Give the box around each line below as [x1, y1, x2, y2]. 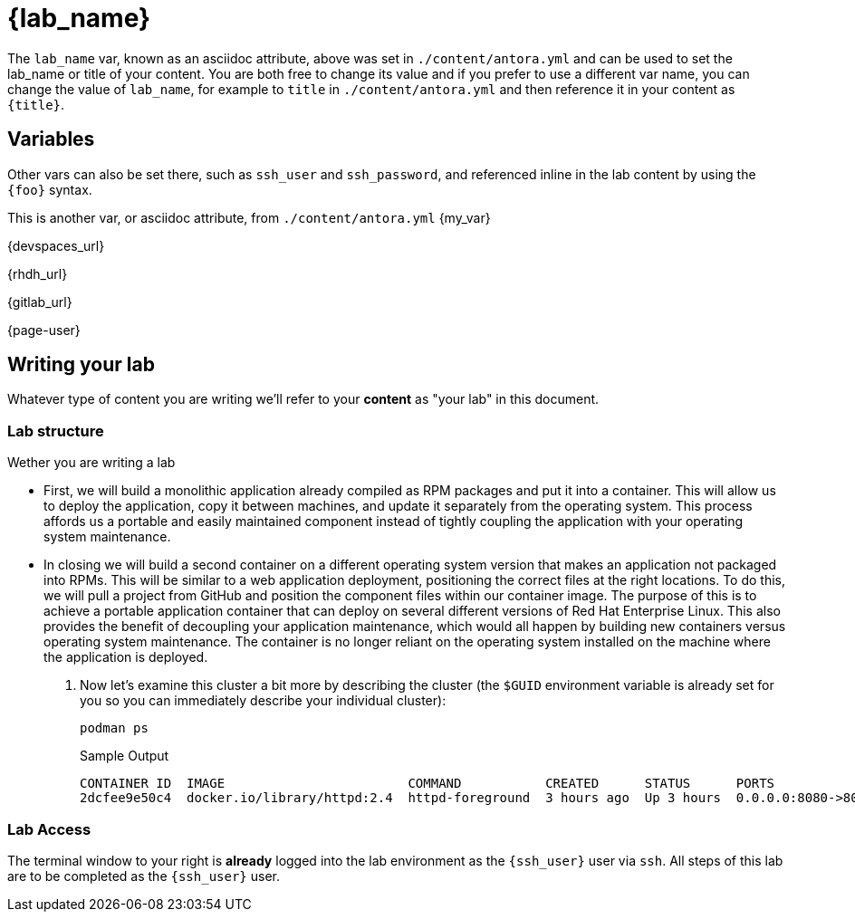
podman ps [80, 721, 149, 736]
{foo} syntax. [7, 181, 92, 197]
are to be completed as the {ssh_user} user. [7, 867, 280, 884]
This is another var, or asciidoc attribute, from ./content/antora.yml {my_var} [7, 209, 491, 225]
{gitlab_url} [7, 293, 72, 310]
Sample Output [80, 748, 169, 764]
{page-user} [7, 321, 81, 338]
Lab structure [7, 421, 104, 440]
